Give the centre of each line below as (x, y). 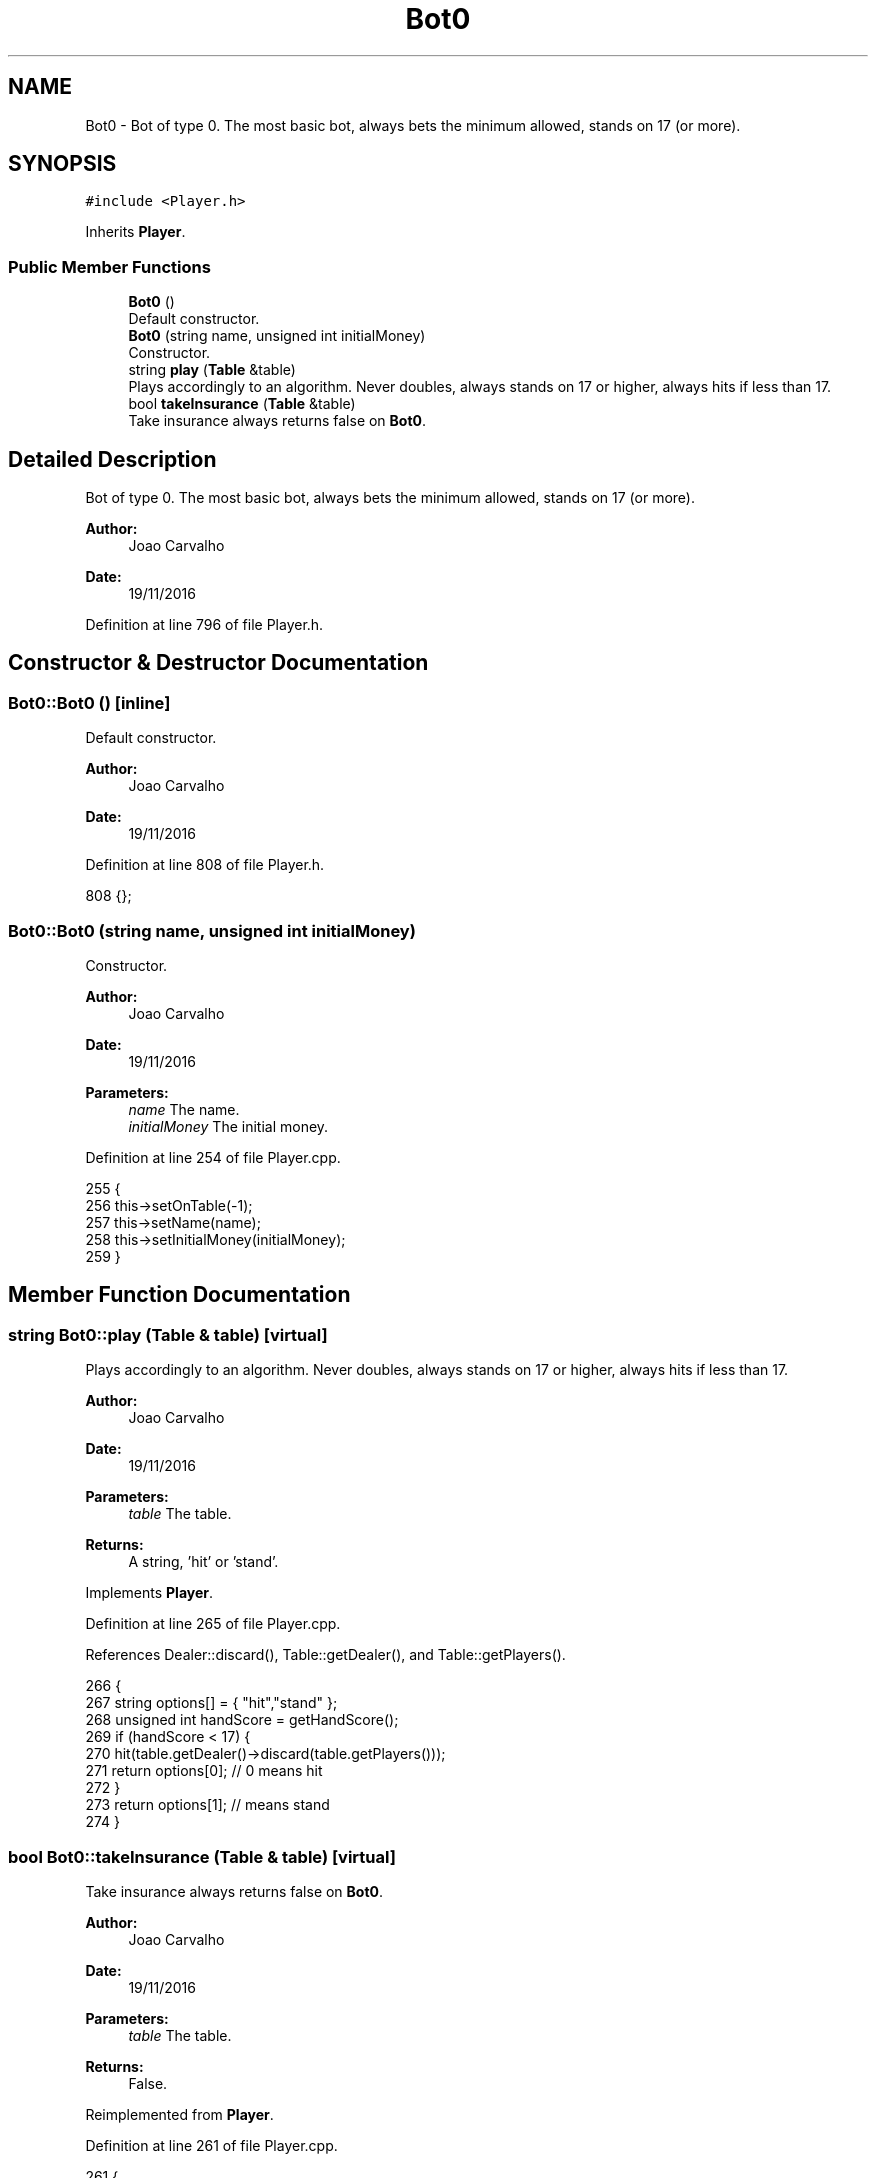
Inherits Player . (135, 232)
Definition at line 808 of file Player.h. (205, 865)
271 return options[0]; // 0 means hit (204, 1771)
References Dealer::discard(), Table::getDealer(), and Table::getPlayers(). (325, 1655)
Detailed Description (112, 459)
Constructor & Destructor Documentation (218, 663)
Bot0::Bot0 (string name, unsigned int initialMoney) (212, 930)
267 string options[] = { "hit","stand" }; (211, 1703)
